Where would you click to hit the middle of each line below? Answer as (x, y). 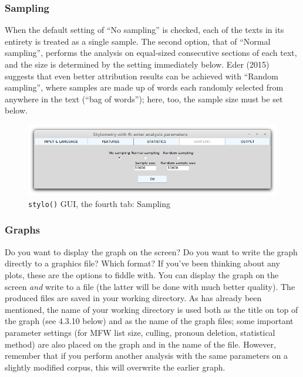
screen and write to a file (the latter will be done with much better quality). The (150, 286)
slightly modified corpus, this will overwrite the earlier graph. (115, 367)
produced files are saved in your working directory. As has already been (133, 298)
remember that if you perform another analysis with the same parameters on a (147, 356)
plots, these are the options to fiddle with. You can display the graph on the (142, 274)
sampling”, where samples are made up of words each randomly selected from (144, 87)
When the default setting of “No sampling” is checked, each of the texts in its (144, 30)
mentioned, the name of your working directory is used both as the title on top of (151, 309)
